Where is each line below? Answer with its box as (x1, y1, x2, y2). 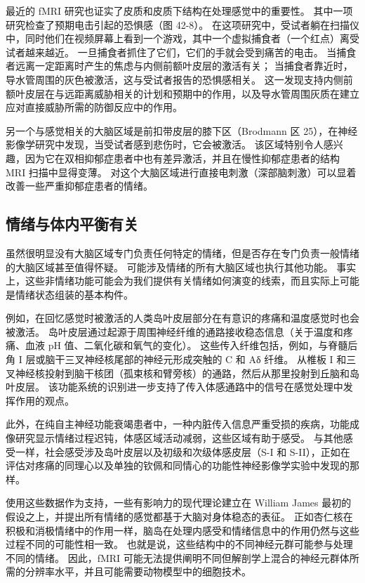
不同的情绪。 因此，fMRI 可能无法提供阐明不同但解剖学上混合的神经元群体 (6, 550, 350, 565)
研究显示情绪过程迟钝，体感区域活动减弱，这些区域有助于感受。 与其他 (15, 431, 343, 445)
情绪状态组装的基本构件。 (15, 287, 133, 301)
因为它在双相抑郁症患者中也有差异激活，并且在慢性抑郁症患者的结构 (25, 150, 340, 165)
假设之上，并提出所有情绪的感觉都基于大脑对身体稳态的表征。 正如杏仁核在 (6, 509, 353, 524)
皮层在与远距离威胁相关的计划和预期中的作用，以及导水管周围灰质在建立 (25, 86, 359, 100)
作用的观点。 (15, 393, 74, 407)
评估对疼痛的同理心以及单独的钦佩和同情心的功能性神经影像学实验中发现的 (6, 458, 350, 473)
